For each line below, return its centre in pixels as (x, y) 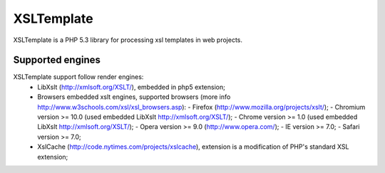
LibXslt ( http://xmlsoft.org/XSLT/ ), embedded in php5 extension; (132, 87)
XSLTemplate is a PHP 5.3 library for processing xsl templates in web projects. (128, 40)
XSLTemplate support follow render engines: (78, 77)
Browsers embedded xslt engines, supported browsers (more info (134, 97)
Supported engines (57, 60)
